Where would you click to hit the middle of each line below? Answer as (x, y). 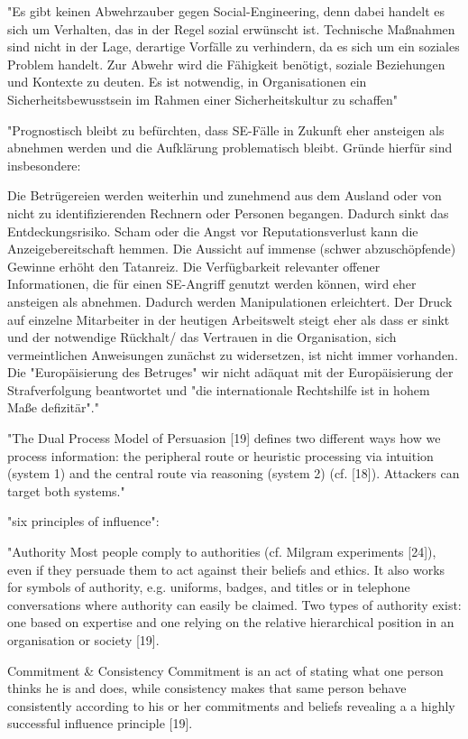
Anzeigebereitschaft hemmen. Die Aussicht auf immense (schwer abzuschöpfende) (232, 249)
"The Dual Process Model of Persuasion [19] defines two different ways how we (224, 438)
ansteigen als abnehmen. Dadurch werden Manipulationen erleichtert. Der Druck (230, 301)
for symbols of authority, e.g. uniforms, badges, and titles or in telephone (209, 587)
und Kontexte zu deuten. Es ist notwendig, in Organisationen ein (187, 82)
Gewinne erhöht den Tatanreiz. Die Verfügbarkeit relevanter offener (194, 266)
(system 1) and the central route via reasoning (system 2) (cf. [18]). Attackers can (234, 473)
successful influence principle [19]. (100, 723)
